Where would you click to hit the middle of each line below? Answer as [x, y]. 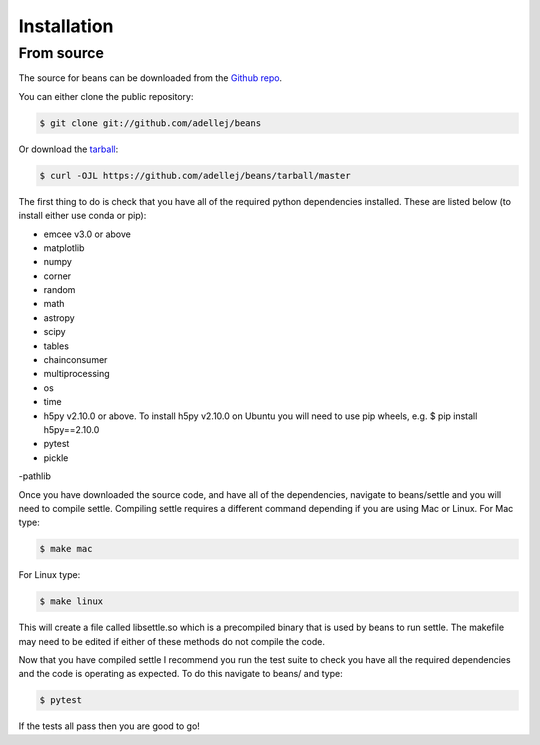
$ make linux [71, 601]
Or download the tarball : [68, 149]
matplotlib [64, 247]
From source [61, 53]
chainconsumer [75, 360]
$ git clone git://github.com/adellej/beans [150, 123]
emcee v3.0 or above [87, 234]
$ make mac [66, 549]
